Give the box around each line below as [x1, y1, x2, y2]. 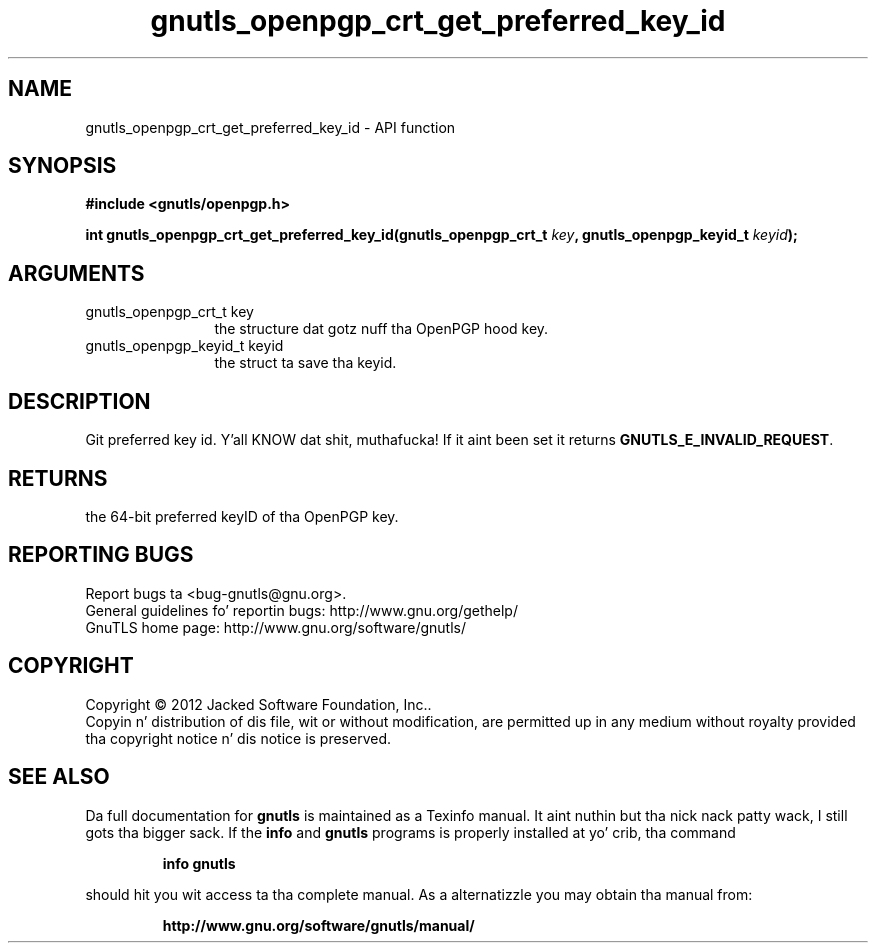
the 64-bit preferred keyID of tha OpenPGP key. [85, 507, 399, 525]
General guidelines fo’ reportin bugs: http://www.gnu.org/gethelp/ [85, 601, 518, 619]
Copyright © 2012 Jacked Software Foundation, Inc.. [85, 695, 432, 713]
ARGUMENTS [8, 260, 145, 286]
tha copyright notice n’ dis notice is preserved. [85, 729, 392, 747]
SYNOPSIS [8, 153, 117, 179]
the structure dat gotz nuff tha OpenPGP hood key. [214, 320, 549, 338]
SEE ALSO [8, 764, 110, 790]
